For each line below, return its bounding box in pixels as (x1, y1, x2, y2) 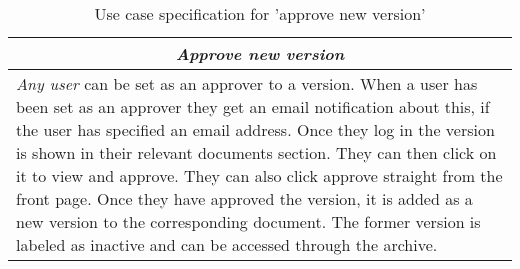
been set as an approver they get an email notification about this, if (16, 95, 490, 118)
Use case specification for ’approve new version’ (94, 2, 426, 25)
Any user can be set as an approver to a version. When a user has (16, 72, 478, 95)
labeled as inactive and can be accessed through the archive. (16, 233, 438, 256)
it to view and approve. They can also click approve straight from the (16, 164, 503, 187)
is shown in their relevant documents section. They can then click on (16, 141, 497, 164)
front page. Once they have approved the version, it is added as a (16, 187, 473, 210)
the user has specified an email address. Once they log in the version (16, 118, 495, 141)
